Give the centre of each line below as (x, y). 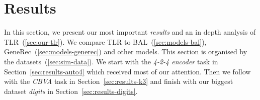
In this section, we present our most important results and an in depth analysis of (130, 32)
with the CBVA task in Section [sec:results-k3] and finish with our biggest (119, 81)
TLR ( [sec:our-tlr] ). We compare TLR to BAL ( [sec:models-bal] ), (105, 41)
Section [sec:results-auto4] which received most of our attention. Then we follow (127, 71)
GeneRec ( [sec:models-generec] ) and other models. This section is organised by (126, 52)
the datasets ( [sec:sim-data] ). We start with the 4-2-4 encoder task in (111, 61)
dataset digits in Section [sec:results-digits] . (71, 91)
